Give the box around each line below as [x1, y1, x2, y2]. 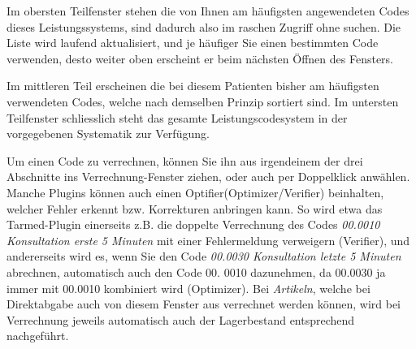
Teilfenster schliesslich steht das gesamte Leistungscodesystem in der [6, 109, 348, 126]
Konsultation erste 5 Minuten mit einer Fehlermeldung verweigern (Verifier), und [6, 231, 410, 248]
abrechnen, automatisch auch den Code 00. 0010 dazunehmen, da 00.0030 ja [6, 263, 386, 280]
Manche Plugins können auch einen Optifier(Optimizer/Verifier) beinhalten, [6, 183, 384, 200]
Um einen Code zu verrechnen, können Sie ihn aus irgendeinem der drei [6, 152, 363, 169]
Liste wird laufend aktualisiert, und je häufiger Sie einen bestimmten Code [6, 34, 379, 51]
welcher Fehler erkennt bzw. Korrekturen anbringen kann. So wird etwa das [6, 200, 383, 217]
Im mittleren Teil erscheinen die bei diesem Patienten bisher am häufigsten [6, 77, 379, 94]
